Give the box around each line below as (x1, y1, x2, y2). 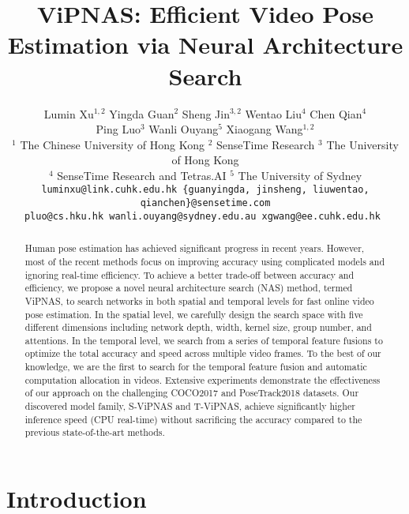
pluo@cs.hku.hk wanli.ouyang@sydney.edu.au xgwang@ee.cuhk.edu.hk (24, 210, 381, 222)
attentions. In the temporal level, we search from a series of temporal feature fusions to (24, 333, 383, 347)
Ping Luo (96, 121, 141, 137)
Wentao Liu (245, 105, 302, 122)
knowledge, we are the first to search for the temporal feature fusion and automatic (24, 360, 367, 373)
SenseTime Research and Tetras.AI (57, 167, 227, 183)
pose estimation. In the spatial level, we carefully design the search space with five (24, 307, 363, 321)
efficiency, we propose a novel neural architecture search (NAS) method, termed (24, 281, 353, 295)
